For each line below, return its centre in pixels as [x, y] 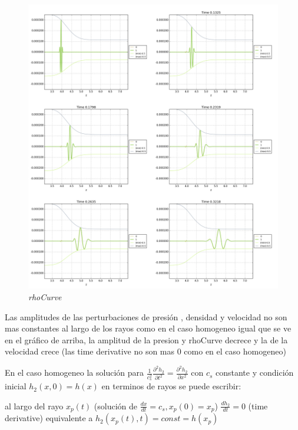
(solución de [116, 406]
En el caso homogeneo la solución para [74, 372]
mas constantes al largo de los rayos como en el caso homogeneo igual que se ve [148, 328]
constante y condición [255, 372]
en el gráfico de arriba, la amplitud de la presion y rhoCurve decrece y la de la [146, 339]
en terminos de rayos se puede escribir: [171, 386]
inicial [16, 386]
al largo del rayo [34, 406]
